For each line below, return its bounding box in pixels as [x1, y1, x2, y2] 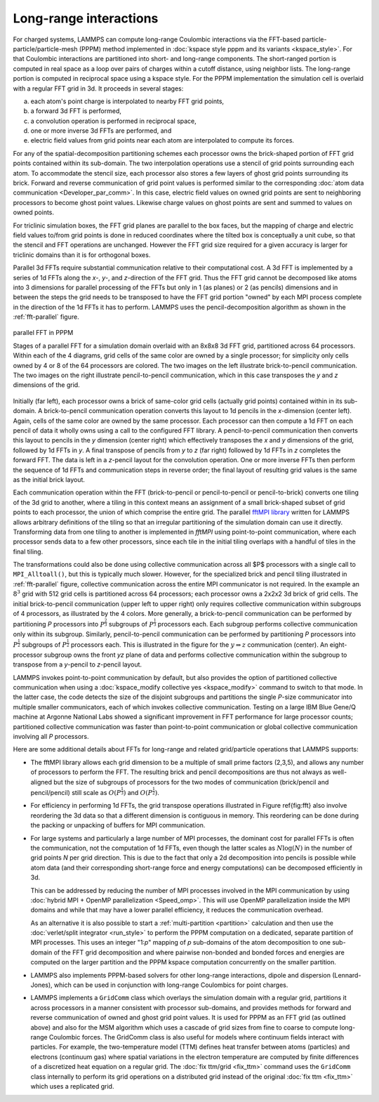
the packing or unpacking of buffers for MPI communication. [30, 821, 206, 829]
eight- [329, 641, 347, 649]
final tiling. [13, 547, 44, 556]
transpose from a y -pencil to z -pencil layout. [13, 660, 142, 669]
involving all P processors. [13, 732, 89, 740]
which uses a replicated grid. [30, 1082, 114, 1090]
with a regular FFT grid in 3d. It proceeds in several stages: [13, 84, 184, 93]
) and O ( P [123, 789, 153, 796]
